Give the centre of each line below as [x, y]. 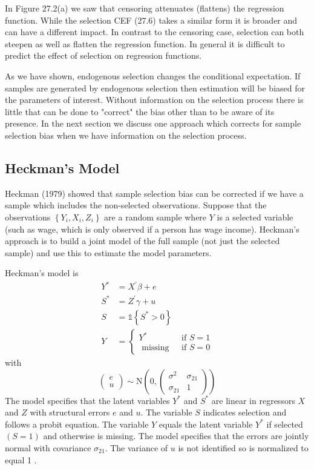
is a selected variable [255, 217]
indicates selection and [245, 412]
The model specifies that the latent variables [87, 400]
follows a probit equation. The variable [77, 424]
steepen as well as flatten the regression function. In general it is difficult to [145, 43]
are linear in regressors [253, 400]
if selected [285, 424]
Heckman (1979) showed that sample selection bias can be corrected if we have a [154, 193]
